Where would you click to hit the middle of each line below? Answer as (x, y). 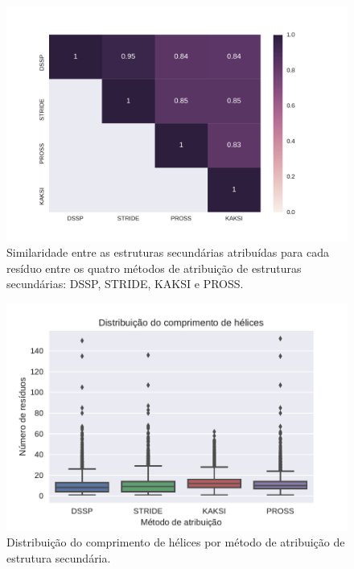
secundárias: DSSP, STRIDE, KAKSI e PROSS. (125, 284)
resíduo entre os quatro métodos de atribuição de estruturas (154, 268)
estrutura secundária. (59, 557)
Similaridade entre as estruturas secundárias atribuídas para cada (168, 252)
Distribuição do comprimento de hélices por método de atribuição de (176, 542)
